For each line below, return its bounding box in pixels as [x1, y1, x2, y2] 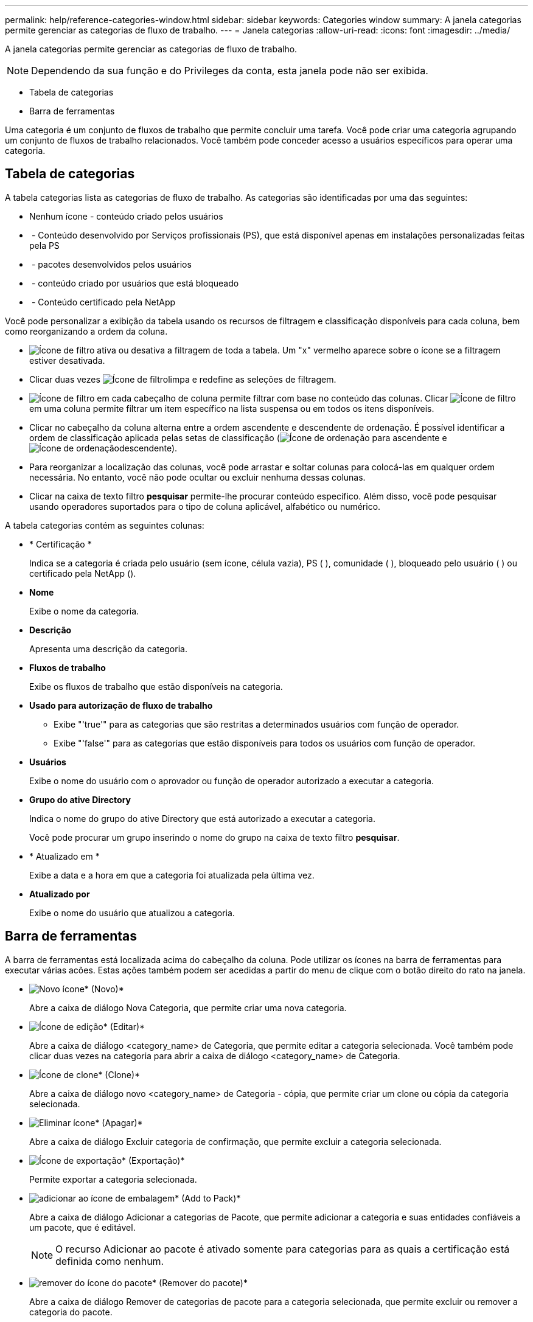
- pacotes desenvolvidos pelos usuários [31, 259, 192, 270]
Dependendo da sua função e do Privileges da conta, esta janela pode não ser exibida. [31, 64, 428, 77]
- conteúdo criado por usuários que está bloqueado [31, 277, 239, 288]
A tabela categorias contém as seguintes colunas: [5, 520, 204, 531]
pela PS [29, 240, 60, 251]
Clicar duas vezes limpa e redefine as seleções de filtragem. [29, 374, 336, 384]
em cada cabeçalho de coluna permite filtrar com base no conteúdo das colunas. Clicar [97, 392, 448, 403]
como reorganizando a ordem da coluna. [5, 325, 168, 336]
